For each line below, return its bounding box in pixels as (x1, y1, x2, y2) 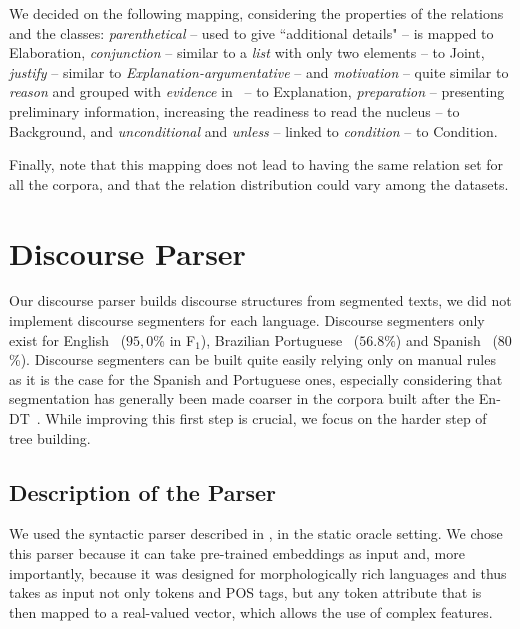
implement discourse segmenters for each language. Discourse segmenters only (9, 310, 485, 331)
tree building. (9, 427, 91, 448)
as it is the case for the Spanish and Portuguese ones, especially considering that (9, 368, 503, 389)
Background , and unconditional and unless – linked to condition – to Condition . (9, 120, 498, 141)
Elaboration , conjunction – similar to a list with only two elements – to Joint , (9, 42, 485, 63)
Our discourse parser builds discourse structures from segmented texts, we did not (9, 290, 512, 311)
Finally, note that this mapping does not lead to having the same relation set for (9, 154, 504, 175)
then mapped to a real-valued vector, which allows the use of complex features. (9, 601, 493, 622)
